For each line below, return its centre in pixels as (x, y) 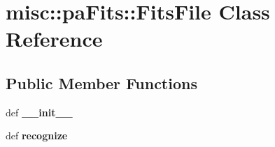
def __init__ (39, 112)
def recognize (37, 136)
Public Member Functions (101, 83)
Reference (54, 39)
